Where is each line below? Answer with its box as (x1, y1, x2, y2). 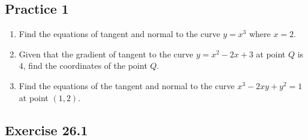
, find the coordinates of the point (23, 59, 147, 72)
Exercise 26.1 (5, 120, 88, 139)
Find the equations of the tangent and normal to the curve (19, 79, 235, 92)
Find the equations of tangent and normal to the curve (19, 28, 221, 40)
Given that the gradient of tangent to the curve (19, 47, 194, 60)
